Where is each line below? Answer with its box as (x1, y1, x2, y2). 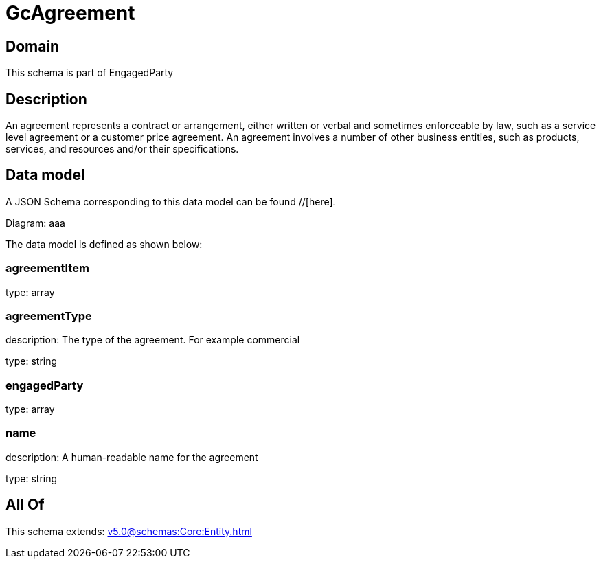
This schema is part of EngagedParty (5, 67, 174, 79)
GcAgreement (5, 1, 135, 25)
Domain (5, 37, 60, 55)
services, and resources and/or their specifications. (5, 143, 239, 155)
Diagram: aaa (5, 216, 65, 229)
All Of (5, 496, 45, 514)
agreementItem (5, 261, 89, 275)
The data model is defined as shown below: (5, 238, 203, 250)
